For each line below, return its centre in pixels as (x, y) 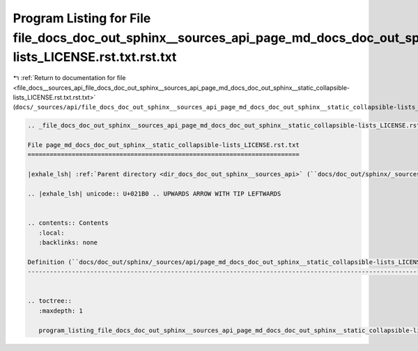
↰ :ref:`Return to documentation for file (69, 78)
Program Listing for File (82, 18)
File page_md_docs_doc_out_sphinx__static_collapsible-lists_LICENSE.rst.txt (163, 145)
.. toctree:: (50, 301)
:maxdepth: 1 (61, 311)
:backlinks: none (68, 242)
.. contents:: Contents (68, 223)
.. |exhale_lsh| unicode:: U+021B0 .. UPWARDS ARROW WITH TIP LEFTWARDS (154, 194)
